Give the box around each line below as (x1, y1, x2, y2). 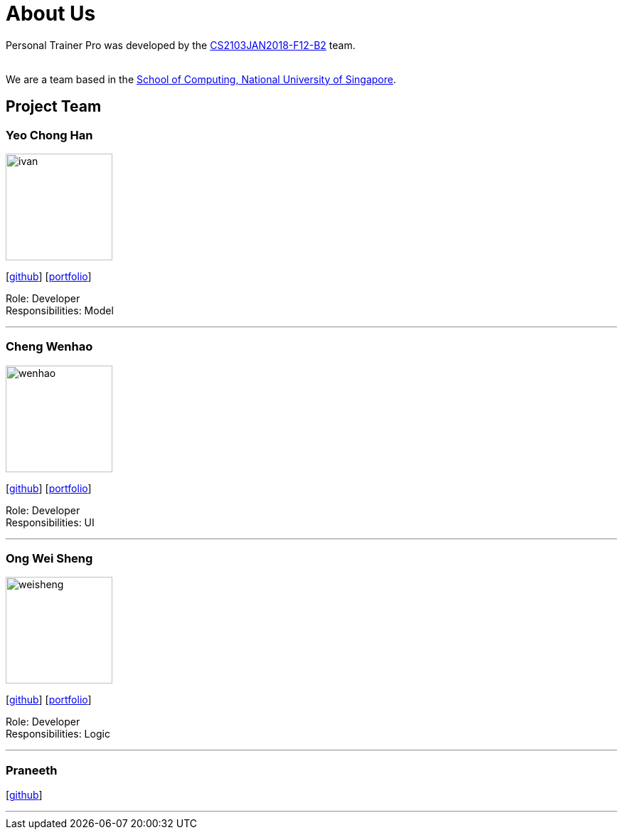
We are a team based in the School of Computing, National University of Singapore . (6, 73, 397, 85)
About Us (6, 1, 96, 26)
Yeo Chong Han (6, 127, 93, 142)
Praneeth (6, 762, 58, 777)
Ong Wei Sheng (6, 551, 93, 566)
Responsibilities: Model (6, 304, 114, 317)
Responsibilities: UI (6, 516, 95, 528)
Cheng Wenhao (6, 339, 93, 354)
